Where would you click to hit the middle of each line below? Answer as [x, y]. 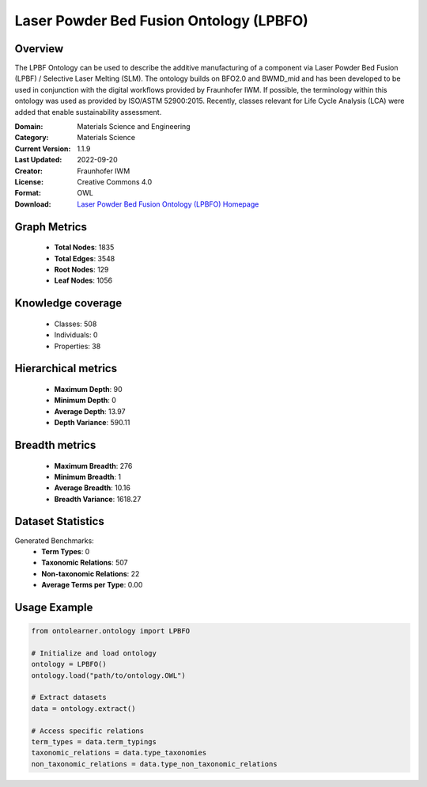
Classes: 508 [76, 324]
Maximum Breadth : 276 [93, 466]
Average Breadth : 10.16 [92, 488]
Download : [33, 204]
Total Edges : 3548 [85, 258]
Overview [39, 49]
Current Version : [43, 148]
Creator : [29, 171]
